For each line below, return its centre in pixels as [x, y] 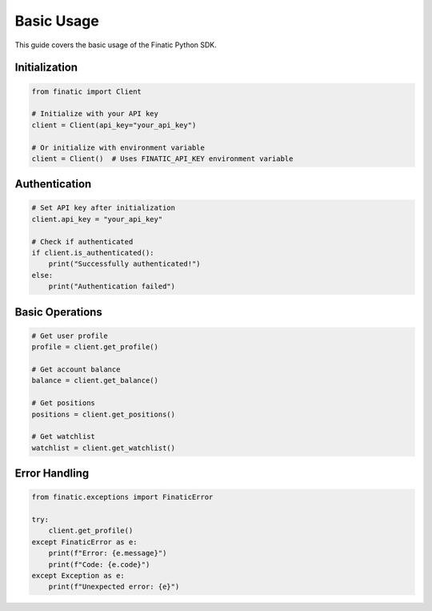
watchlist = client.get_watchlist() [104, 448]
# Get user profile [70, 336]
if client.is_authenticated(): [93, 253]
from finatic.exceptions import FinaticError [122, 497]
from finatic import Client [86, 91]
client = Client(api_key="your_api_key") [114, 125]
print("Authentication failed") [112, 287]
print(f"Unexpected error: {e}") [114, 587]
